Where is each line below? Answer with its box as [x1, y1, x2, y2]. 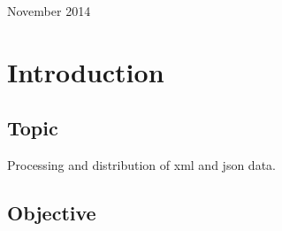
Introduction [7, 53, 164, 89]
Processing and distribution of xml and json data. [7, 156, 276, 174]
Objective [7, 199, 96, 227]
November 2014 [7, 2, 91, 19]
